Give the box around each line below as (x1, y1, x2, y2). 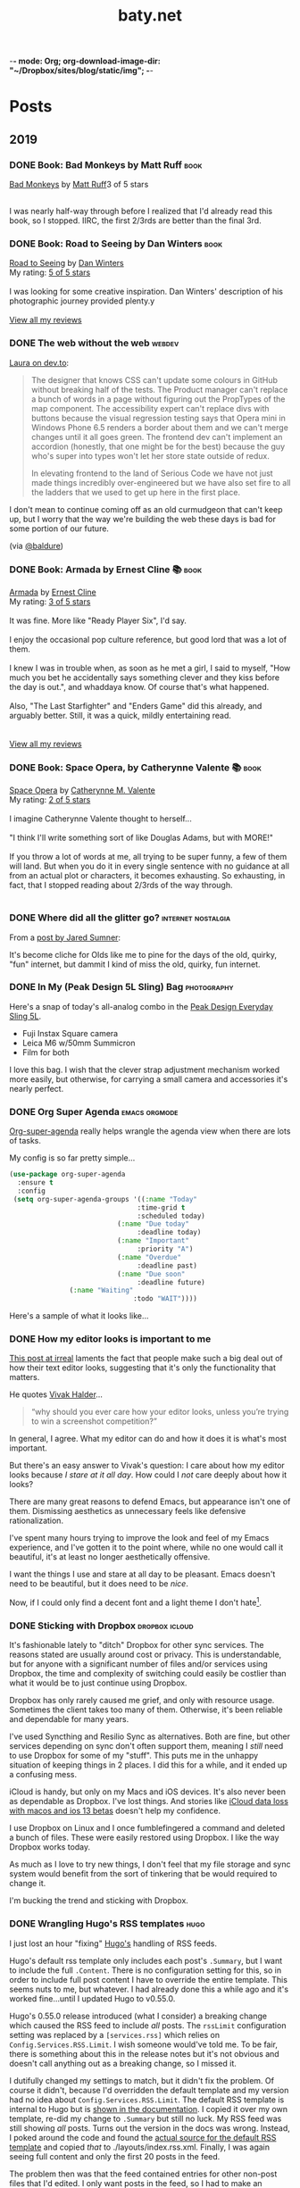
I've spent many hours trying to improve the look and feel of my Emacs (9, 1533, 270, 1543)
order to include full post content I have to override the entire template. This (9, 1974, 288, 1984)
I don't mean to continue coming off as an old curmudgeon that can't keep (9, 503, 283, 514)
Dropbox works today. (9, 1842, 91, 1852)
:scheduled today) (137, 1211, 205, 1220)
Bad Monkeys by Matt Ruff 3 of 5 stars (9, 179, 149, 190)
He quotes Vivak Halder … (9, 1389, 103, 1400)
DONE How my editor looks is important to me (9, 1333, 212, 1345)
